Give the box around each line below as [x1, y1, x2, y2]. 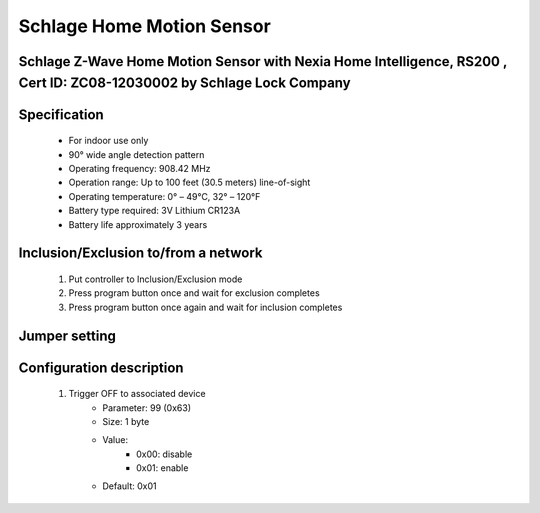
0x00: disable [136, 448, 193, 460]
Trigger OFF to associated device [68, 388, 206, 400]
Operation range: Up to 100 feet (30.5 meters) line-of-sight [68, 176, 311, 189]
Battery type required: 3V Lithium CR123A [68, 205, 241, 217]
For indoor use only [68, 135, 149, 147]
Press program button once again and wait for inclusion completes [68, 301, 343, 313]
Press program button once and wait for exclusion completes [68, 287, 320, 299]
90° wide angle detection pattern [68, 148, 205, 160]
